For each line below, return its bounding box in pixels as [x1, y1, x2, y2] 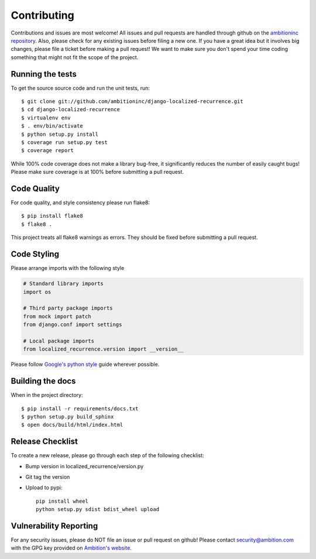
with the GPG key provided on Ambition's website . [11, 544, 132, 551]
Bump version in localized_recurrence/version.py [25, 462, 144, 469]
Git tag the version [25, 473, 70, 480]
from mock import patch [23, 313, 92, 320]
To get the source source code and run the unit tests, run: [11, 84, 150, 91]
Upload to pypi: [25, 484, 63, 491]
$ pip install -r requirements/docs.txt [21, 405, 139, 412]
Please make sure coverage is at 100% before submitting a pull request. [11, 169, 184, 176]
